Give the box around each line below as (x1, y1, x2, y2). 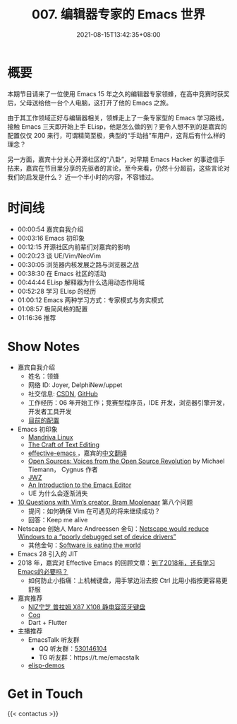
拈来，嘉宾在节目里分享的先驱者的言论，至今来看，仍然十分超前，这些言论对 (7, 163, 230, 172)
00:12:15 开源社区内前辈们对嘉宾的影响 (17, 242, 130, 251)
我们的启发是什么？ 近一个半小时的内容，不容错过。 (7, 173, 157, 181)
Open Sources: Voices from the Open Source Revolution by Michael (28, 456, 225, 465)
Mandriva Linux (28, 432, 73, 441)
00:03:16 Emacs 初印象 (17, 234, 85, 242)
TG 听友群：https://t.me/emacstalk (38, 653, 140, 662)
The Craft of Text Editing (28, 440, 100, 449)
